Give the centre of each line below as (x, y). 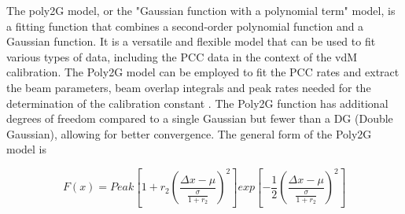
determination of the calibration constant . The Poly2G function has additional (197, 103)
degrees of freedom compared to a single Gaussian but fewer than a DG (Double (200, 118)
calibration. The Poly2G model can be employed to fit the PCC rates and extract (203, 72)
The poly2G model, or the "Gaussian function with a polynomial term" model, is (201, 10)
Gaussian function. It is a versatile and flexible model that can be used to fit (191, 41)
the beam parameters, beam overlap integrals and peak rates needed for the (189, 87)
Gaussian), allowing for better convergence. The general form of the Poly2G (189, 133)
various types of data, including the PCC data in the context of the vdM (182, 56)
